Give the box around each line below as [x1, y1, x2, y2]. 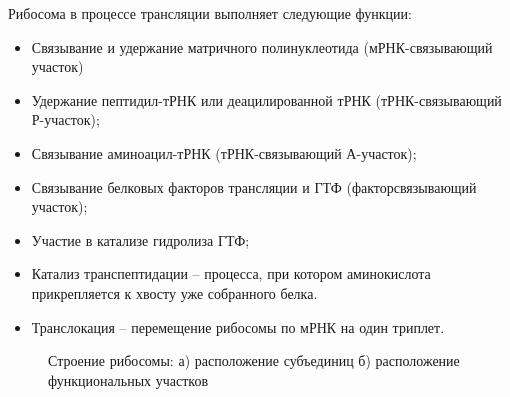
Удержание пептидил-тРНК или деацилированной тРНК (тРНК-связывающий [31, 89, 502, 110]
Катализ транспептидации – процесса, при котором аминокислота [31, 263, 431, 284]
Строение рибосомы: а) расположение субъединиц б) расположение [48, 350, 460, 371]
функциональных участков [48, 369, 209, 390]
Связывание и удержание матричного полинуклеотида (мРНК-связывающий [31, 36, 493, 57]
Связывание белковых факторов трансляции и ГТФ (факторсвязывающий [31, 176, 477, 197]
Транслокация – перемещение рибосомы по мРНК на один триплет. [31, 316, 445, 337]
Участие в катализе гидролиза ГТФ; [31, 229, 250, 250]
